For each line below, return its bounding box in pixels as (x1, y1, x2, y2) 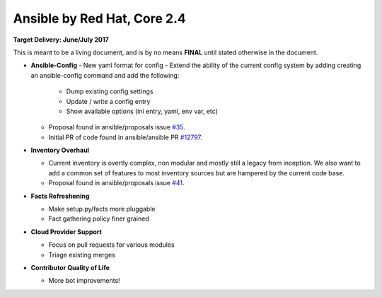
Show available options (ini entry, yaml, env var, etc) (66, 107, 219, 115)
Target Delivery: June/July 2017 (13, 35, 109, 44)
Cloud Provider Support (30, 227, 102, 236)
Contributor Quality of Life (30, 263, 110, 272)
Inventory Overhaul (30, 146, 90, 155)
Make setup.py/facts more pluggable (48, 205, 156, 214)
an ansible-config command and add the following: (30, 71, 180, 79)
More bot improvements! (48, 276, 120, 285)
